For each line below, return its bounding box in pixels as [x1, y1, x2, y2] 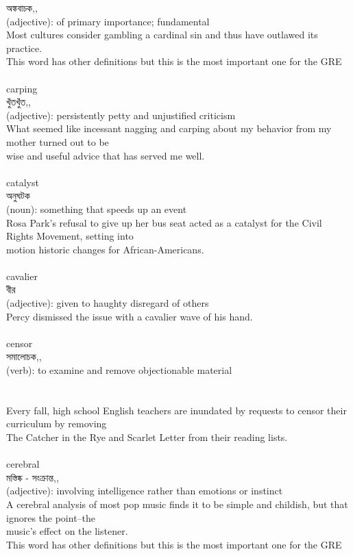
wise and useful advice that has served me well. [6, 148, 205, 162]
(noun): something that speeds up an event [6, 201, 187, 216]
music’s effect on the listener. [6, 524, 128, 538]
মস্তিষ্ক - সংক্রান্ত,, [6, 470, 59, 484]
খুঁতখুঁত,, [6, 94, 31, 109]
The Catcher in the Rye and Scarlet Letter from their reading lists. [6, 430, 288, 444]
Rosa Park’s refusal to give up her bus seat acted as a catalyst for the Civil [6, 215, 322, 229]
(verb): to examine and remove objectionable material [6, 363, 232, 377]
